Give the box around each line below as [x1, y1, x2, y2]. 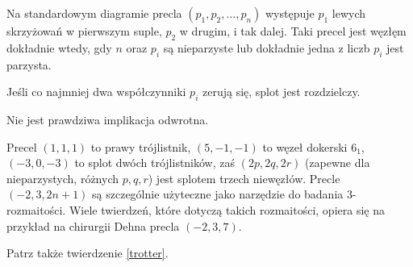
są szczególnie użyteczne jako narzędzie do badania [92, 186, 344, 202]
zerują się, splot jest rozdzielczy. [202, 83, 361, 100]
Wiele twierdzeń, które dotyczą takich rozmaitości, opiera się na [69, 201, 385, 218]
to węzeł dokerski [262, 138, 348, 155]
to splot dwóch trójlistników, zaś [74, 154, 236, 171]
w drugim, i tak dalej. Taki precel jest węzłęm [179, 23, 407, 39]
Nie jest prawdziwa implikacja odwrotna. [6, 111, 209, 127]
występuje [265, 5, 315, 21]
